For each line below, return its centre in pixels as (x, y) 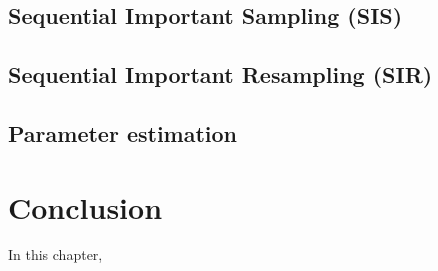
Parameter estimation (123, 132)
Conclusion (85, 206)
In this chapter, (55, 254)
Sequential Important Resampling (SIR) (220, 74)
